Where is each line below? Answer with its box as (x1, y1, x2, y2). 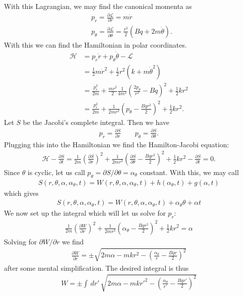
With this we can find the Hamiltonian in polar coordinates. (4, 39, 187, 50)
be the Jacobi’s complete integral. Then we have (23, 117, 170, 127)
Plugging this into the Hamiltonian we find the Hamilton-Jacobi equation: (4, 139, 229, 149)
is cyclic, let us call (27, 167, 85, 177)
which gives (4, 187, 39, 198)
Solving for (4, 236, 37, 246)
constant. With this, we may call (139, 167, 239, 177)
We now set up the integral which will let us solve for (4, 208, 166, 218)
